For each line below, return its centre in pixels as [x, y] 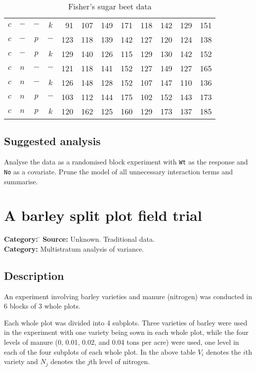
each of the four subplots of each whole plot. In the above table [100, 351]
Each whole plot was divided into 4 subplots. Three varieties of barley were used [126, 322]
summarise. [21, 181]
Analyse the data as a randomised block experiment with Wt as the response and [126, 162]
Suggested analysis [52, 141]
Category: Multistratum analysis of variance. [74, 248]
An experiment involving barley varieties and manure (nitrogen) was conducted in [128, 296]
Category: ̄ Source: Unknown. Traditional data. [79, 239]
